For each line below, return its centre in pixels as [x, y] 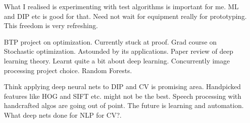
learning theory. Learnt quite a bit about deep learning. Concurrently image [117, 60]
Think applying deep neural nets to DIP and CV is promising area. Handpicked [123, 86]
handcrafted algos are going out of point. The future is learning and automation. [124, 105]
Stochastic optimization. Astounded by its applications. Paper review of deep [119, 51]
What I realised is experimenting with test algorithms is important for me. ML [121, 6]
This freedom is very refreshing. [51, 25]
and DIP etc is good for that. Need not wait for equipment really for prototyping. [125, 16]
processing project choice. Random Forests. [68, 70]
